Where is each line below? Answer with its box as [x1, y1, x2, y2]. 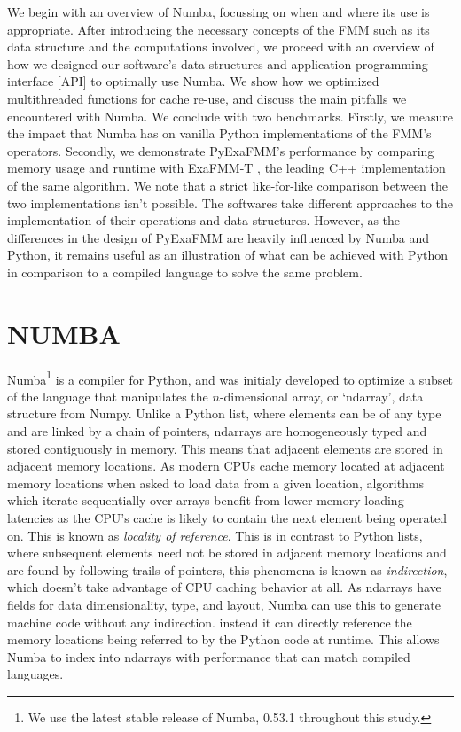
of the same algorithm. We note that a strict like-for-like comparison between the [7, 175, 448, 194]
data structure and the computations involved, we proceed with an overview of [7, 37, 434, 56]
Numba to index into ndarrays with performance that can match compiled [7, 647, 410, 666]
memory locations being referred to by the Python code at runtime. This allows [7, 630, 440, 649]
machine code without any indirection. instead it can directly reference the [7, 612, 412, 631]
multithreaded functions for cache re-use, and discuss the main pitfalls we [7, 89, 407, 107]
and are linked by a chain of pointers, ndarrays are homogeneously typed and [7, 422, 427, 440]
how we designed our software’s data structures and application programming [7, 54, 428, 73]
